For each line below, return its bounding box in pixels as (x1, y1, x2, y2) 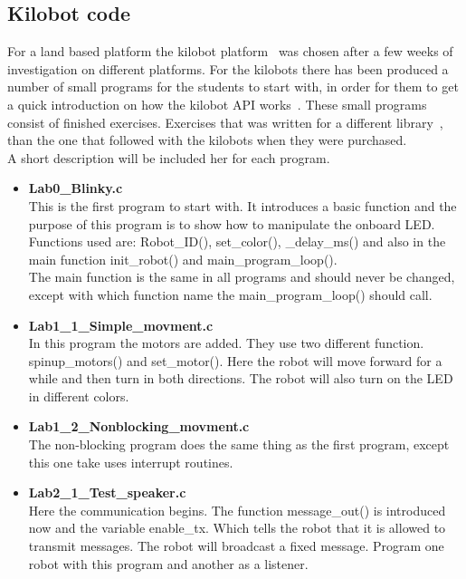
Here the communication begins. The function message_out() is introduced (28, 500, 446, 519)
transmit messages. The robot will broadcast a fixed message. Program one (28, 536, 444, 555)
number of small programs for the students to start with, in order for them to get (7, 77, 459, 96)
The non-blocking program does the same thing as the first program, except (28, 435, 450, 454)
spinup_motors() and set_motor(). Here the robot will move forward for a (28, 351, 442, 370)
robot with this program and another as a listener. (28, 554, 309, 573)
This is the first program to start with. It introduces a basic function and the (28, 196, 457, 215)
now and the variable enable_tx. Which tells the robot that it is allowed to (28, 518, 446, 537)
